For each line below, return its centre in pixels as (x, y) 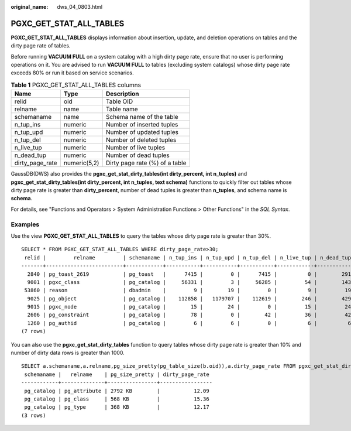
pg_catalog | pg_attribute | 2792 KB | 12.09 (117, 391)
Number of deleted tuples (141, 140)
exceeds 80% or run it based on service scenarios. (72, 73)
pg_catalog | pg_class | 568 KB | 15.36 (117, 399)
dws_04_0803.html (80, 7)
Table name (122, 110)
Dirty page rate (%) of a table (146, 163)
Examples (25, 224)
